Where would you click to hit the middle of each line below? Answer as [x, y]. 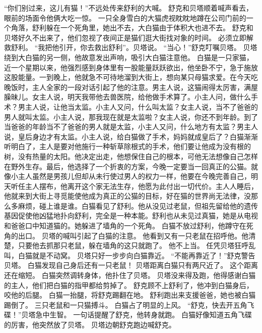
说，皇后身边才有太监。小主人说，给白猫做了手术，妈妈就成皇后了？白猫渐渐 [131, 136]
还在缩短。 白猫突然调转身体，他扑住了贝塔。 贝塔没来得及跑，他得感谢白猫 [130, 275]
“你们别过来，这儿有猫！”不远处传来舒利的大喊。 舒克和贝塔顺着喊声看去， [128, 8]
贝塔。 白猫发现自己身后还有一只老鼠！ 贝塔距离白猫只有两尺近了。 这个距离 [131, 265]
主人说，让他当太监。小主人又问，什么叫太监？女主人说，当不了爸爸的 [141, 106]
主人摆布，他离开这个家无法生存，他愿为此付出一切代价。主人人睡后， [141, 186]
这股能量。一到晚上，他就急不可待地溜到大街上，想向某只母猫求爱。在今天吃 [131, 77]
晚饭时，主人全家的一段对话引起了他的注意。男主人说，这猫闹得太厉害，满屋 [131, 87]
